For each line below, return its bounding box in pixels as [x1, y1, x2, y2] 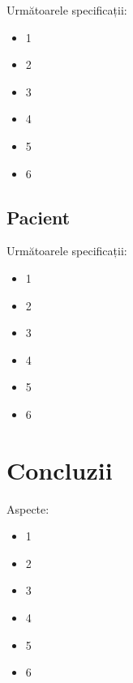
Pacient [6, 204, 71, 229]
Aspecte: [6, 500, 49, 517]
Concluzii [6, 453, 113, 486]
